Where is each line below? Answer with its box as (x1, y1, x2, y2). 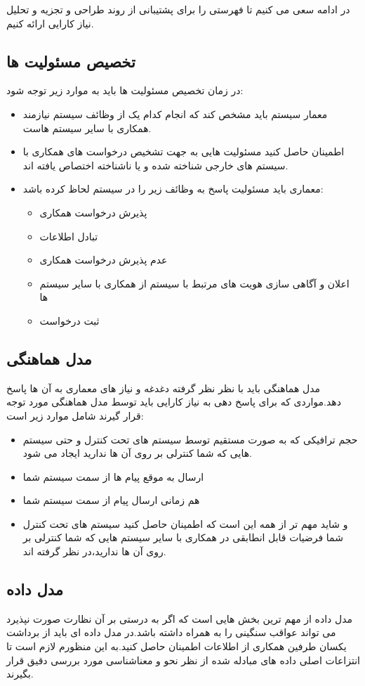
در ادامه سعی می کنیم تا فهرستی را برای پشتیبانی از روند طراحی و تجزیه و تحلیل (6, 2, 350, 16)
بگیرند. (6, 666, 34, 681)
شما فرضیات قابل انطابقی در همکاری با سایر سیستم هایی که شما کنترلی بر (22, 530, 343, 545)
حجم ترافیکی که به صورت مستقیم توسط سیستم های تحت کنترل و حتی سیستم (22, 432, 358, 446)
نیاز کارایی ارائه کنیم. (6, 15, 94, 30)
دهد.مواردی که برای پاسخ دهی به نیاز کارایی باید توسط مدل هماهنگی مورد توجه (6, 394, 341, 409)
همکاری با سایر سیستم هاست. (22, 120, 152, 135)
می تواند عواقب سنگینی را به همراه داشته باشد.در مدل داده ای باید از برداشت (6, 625, 336, 640)
